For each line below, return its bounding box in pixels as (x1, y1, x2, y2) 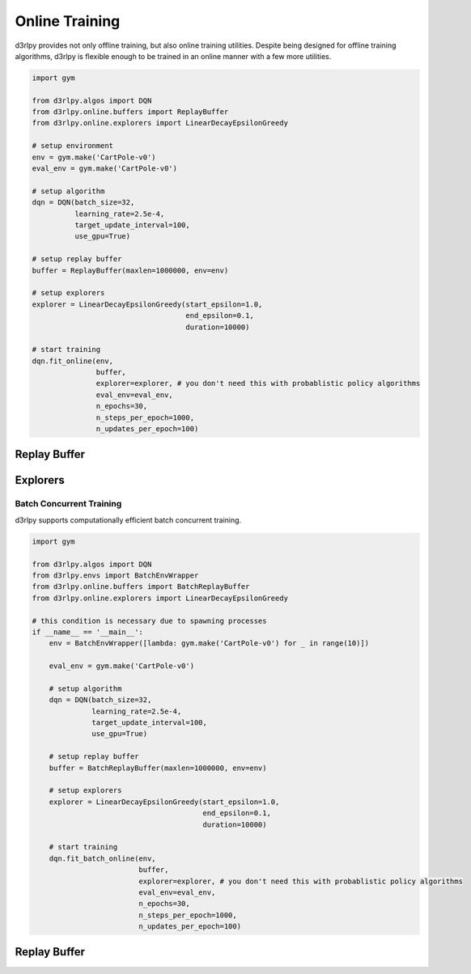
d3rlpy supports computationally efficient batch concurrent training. (15, 515, 242, 525)
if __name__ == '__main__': (32, 627, 143, 637)
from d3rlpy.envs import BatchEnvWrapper (32, 570, 199, 580)
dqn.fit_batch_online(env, (49, 853, 157, 863)
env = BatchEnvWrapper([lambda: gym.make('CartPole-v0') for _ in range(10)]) (49, 639, 370, 648)
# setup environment (32, 142, 113, 150)
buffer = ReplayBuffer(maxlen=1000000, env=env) (32, 265, 229, 275)
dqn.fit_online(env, (32, 356, 113, 366)
